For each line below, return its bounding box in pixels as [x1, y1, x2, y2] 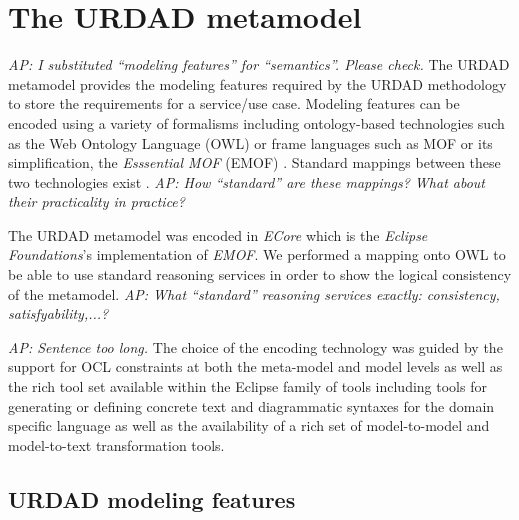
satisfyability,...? [8, 303, 109, 324]
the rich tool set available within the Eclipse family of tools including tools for [8, 376, 487, 397]
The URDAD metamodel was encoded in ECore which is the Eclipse [8, 224, 428, 245]
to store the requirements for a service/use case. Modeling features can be [8, 93, 460, 114]
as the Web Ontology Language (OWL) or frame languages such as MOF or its [8, 132, 493, 153]
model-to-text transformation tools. [8, 434, 225, 455]
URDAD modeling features [8, 483, 296, 514]
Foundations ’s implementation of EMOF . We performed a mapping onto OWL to [8, 244, 506, 265]
